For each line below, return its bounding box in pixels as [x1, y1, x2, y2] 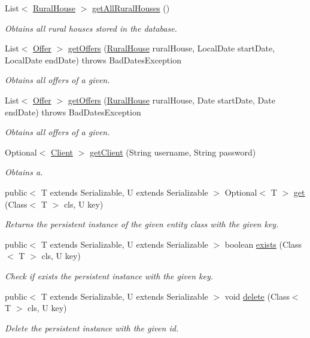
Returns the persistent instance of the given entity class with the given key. [5, 218, 279, 230]
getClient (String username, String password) [89, 145, 256, 158]
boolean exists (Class [224, 237, 302, 250]
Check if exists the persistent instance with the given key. [5, 269, 214, 282]
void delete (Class [224, 290, 290, 302]
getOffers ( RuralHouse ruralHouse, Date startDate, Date [68, 93, 275, 106]
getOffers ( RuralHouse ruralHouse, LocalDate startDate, [68, 42, 275, 54]
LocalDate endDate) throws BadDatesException [5, 53, 181, 66]
